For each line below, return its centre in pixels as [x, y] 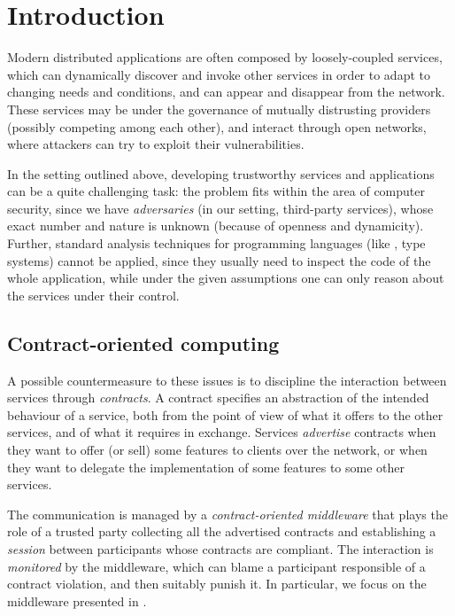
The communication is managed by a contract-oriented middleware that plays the [227, 514]
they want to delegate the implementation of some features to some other [206, 467]
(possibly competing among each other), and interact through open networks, [217, 126]
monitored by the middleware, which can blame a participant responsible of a [216, 566]
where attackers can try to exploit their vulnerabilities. [156, 144]
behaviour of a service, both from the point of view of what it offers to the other [225, 414]
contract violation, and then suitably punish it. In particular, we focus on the [217, 584]
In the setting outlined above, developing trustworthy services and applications [221, 173]
